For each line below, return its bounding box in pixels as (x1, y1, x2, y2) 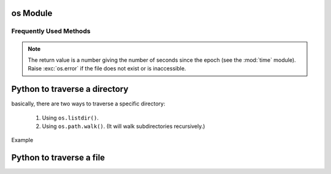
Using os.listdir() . (42, 114, 99, 121)
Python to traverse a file (11, 153, 105, 163)
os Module (11, 8, 53, 18)
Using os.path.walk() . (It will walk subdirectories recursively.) (42, 123, 205, 130)
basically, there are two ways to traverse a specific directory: (11, 100, 165, 107)
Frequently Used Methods (11, 27, 91, 36)
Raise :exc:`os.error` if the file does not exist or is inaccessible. (28, 65, 186, 72)
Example (11, 137, 34, 144)
